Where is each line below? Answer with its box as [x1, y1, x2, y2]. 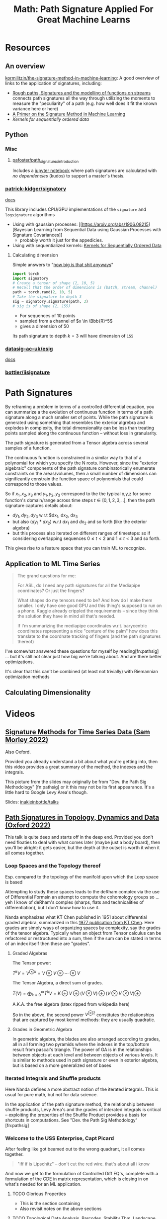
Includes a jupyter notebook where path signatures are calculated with [12, 168, 157, 174]
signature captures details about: [5, 502, 73, 508]
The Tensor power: [12, 959, 51, 965]
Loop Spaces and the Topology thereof [5, 863, 101, 870]
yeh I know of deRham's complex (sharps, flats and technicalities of [5, 899, 144, 905]
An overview [5, 62, 46, 70]
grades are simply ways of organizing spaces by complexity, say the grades [5, 925, 161, 931]
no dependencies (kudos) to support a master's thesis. [12, 173, 125, 179]
